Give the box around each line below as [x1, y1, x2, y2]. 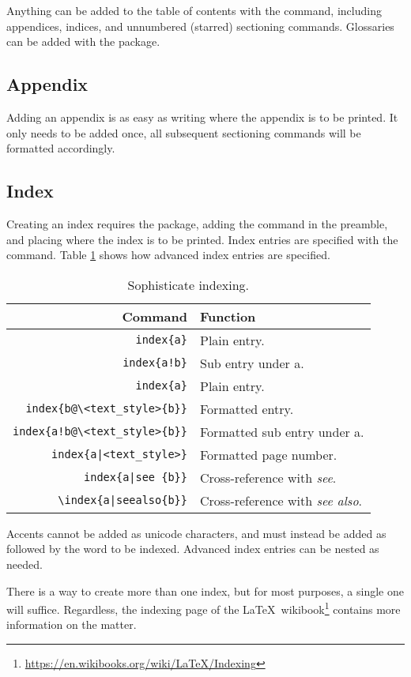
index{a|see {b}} [84, 471, 187, 484]
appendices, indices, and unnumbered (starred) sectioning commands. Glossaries [6, 17, 394, 34]
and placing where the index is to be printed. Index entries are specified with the [6, 231, 398, 247]
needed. [6, 555, 43, 572]
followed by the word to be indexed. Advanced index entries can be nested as [6, 540, 379, 557]
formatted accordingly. [6, 140, 115, 156]
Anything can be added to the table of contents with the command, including [6, 2, 382, 18]
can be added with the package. [6, 33, 160, 50]
